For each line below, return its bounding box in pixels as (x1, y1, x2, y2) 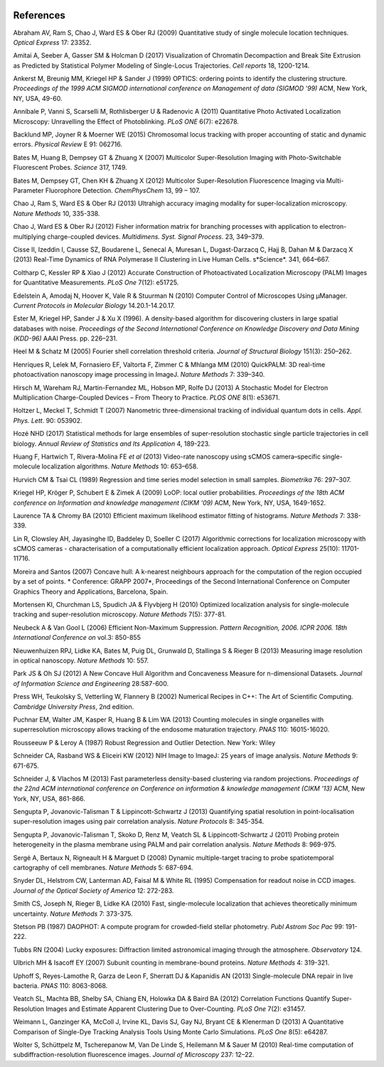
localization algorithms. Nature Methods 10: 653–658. (41, 462, 198, 471)
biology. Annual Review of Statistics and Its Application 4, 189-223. (13, 439, 210, 448)
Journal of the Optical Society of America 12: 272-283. (13, 886, 174, 895)
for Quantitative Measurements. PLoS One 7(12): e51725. (13, 278, 179, 287)
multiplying (13, 232, 46, 241)
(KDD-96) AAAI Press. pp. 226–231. (13, 334, 118, 343)
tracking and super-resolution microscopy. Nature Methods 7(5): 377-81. (13, 610, 227, 618)
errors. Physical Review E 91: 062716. (13, 140, 122, 149)
